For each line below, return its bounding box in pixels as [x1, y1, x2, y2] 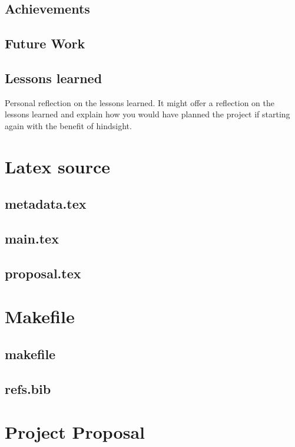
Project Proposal [5, 420, 145, 444]
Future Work [5, 34, 85, 52]
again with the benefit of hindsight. [5, 119, 132, 132]
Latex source [5, 154, 111, 178]
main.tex [5, 229, 59, 248]
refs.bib [5, 379, 51, 397]
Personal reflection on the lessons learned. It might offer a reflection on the [5, 96, 274, 109]
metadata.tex [5, 195, 87, 213]
